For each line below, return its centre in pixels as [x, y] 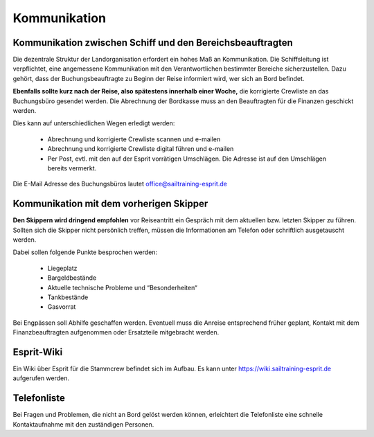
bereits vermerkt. [72, 168]
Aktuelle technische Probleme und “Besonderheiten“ [122, 287]
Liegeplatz [62, 268]
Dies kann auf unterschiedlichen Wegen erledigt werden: [94, 123]
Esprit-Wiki [38, 352]
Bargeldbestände [72, 278]
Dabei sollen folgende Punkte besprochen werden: [85, 252]
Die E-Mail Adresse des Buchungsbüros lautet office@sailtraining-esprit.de [120, 184]
